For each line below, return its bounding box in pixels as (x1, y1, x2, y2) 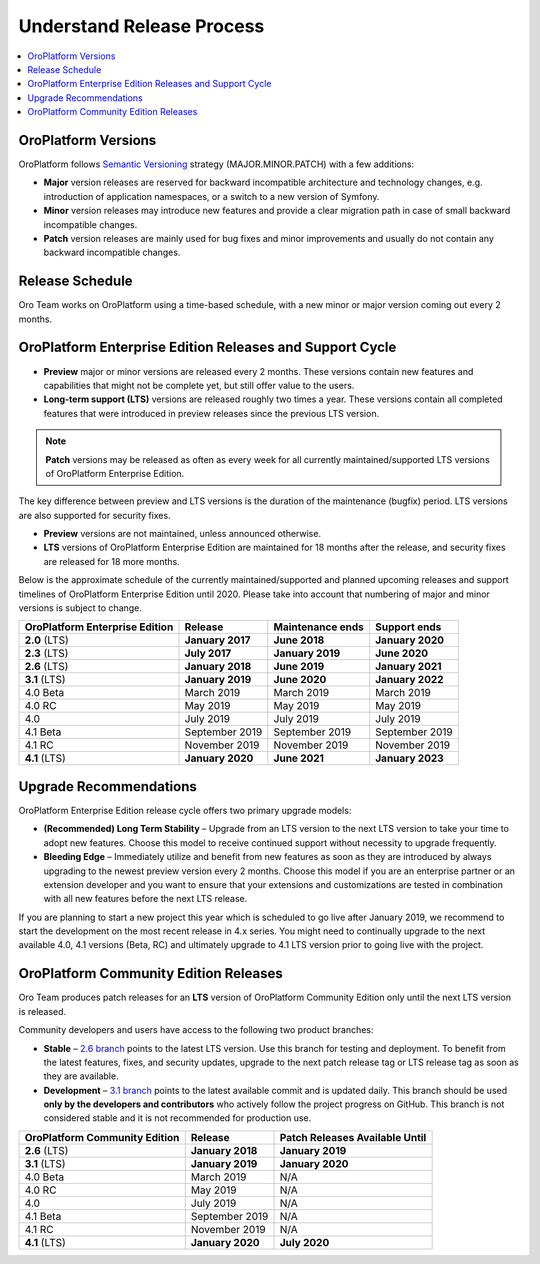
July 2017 (184, 646, 232, 660)
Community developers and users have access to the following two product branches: (18, 1024, 374, 1036)
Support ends (375, 620, 442, 634)
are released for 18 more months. (43, 555, 180, 567)
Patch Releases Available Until (279, 1130, 427, 1144)
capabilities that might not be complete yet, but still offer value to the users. (43, 379, 355, 391)
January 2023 (375, 751, 444, 765)
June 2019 (273, 660, 325, 674)
